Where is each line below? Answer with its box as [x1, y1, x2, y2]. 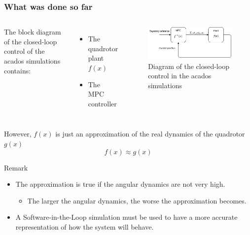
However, [4, 129, 32, 139]
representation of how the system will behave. [15, 221, 154, 232]
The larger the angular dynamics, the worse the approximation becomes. [27, 195, 247, 205]
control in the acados [148, 70, 212, 81]
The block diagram [4, 27, 61, 37]
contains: [4, 65, 31, 75]
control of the [4, 46, 45, 56]
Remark [4, 162, 28, 172]
